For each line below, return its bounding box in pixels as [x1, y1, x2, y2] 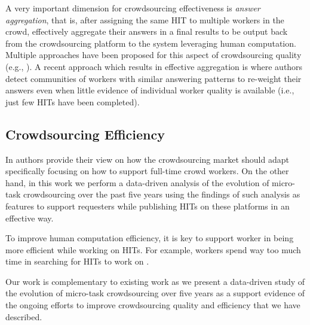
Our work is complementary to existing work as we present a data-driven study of [5, 275, 305, 287]
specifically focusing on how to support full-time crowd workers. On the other [5, 165, 289, 177]
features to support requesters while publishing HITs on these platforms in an [5, 199, 290, 212]
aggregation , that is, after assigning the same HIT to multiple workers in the [5, 13, 284, 26]
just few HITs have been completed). [5, 95, 140, 108]
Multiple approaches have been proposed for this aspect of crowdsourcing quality [5, 48, 302, 61]
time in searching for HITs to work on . [5, 255, 149, 268]
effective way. [5, 211, 54, 224]
